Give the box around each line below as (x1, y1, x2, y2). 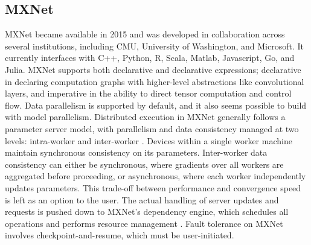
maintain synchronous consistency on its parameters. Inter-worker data (5, 146, 268, 159)
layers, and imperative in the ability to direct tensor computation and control (5, 87, 292, 100)
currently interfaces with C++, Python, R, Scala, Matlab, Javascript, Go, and (5, 51, 295, 64)
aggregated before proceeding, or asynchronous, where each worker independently (5, 170, 306, 182)
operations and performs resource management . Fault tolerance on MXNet (5, 217, 283, 229)
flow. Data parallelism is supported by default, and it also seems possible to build (5, 98, 307, 111)
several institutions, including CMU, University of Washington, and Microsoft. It (5, 39, 304, 52)
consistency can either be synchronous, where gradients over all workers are (5, 157, 284, 170)
